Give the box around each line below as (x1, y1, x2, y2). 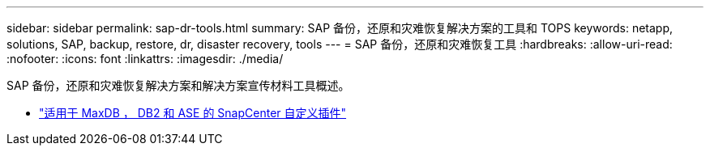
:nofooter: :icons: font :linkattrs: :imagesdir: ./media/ (6, 52, 284, 65)
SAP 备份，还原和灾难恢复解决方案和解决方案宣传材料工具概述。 (6, 78, 350, 92)
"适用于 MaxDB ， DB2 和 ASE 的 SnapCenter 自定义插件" (39, 106, 347, 120)
